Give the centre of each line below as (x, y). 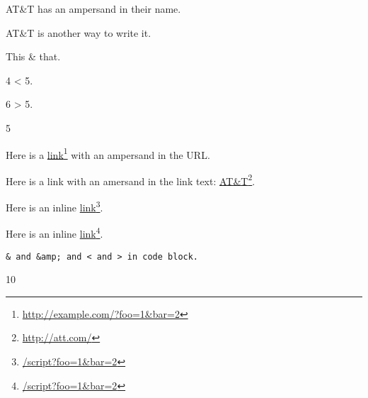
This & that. (33, 56)
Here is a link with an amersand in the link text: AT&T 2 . (131, 179)
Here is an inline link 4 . (54, 232)
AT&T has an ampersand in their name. (93, 9)
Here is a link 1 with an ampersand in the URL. (108, 153)
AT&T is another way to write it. (79, 32)
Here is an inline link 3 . (54, 206)
